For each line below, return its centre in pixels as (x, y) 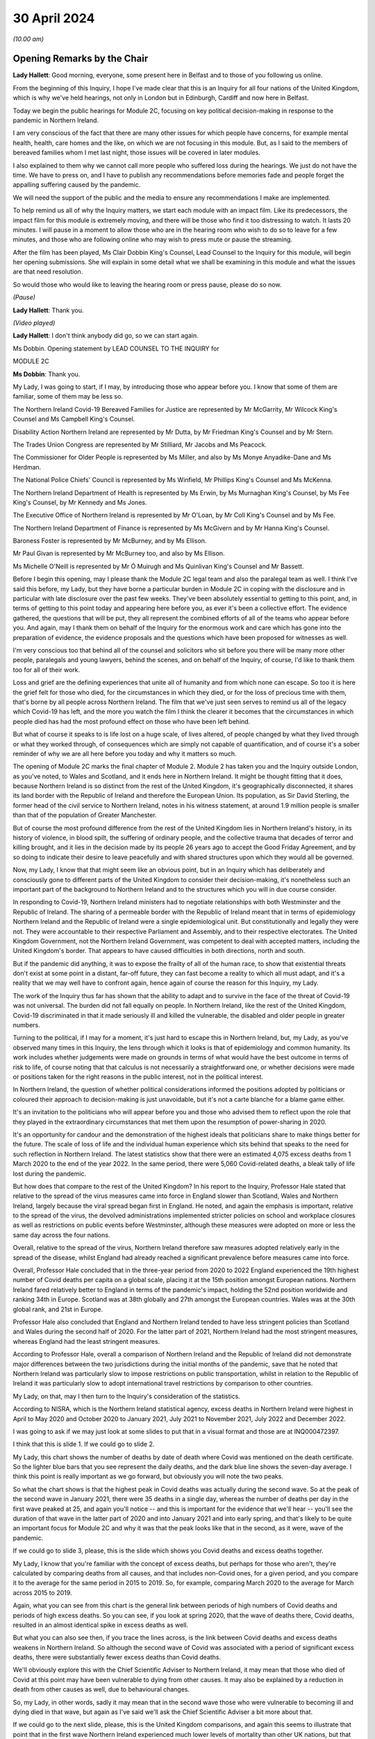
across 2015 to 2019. (42, 1592)
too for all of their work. (47, 670)
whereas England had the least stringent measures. (86, 1341)
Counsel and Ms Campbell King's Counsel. (74, 419)
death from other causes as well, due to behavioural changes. (101, 1690)
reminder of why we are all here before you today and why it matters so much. (125, 753)
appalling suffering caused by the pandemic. (77, 185)
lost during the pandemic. (50, 1173)
